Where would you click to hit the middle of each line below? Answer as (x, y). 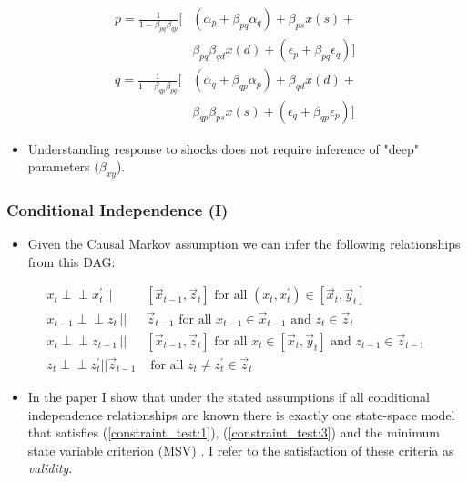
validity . (50, 468)
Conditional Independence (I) (117, 209)
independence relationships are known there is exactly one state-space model (241, 414)
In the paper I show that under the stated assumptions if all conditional (229, 397)
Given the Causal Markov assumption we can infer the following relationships (244, 244)
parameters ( (63, 166)
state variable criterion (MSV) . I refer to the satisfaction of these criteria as (241, 450)
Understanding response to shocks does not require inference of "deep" (223, 148)
